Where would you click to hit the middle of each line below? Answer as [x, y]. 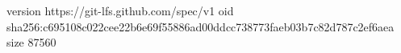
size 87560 [31, 42]
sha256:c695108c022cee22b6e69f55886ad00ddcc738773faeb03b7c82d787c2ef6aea [200, 26]
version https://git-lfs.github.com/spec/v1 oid [120, 10]
